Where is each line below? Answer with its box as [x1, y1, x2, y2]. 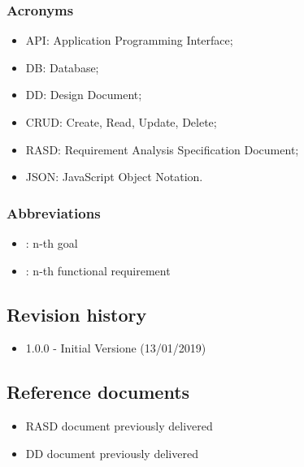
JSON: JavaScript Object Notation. [25, 168, 203, 185]
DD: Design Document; [25, 86, 142, 103]
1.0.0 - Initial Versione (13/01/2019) [25, 339, 206, 357]
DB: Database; [25, 58, 99, 76]
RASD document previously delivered [25, 417, 213, 435]
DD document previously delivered [25, 444, 198, 461]
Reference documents [7, 379, 190, 404]
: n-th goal [25, 235, 78, 251]
